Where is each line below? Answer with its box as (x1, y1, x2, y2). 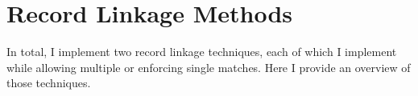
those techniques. (6, 74, 91, 91)
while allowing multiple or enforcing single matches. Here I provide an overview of (6, 58, 411, 75)
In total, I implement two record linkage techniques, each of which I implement (6, 43, 397, 60)
